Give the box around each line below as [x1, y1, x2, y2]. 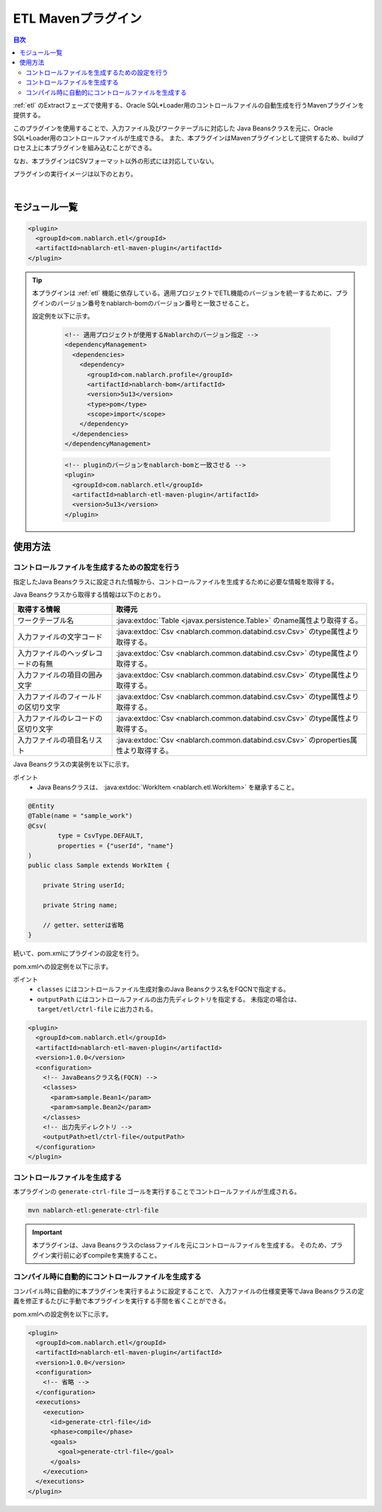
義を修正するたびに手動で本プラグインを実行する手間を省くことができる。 [13, 1297, 230, 1305]
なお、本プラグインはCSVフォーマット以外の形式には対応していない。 [13, 157, 219, 165]
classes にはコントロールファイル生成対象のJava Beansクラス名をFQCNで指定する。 [37, 985, 290, 993]
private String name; [42, 901, 118, 909]
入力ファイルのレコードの [17, 713, 103, 723]
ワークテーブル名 [17, 616, 74, 626]
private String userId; [42, 881, 125, 889]
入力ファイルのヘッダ [17, 648, 88, 658]
